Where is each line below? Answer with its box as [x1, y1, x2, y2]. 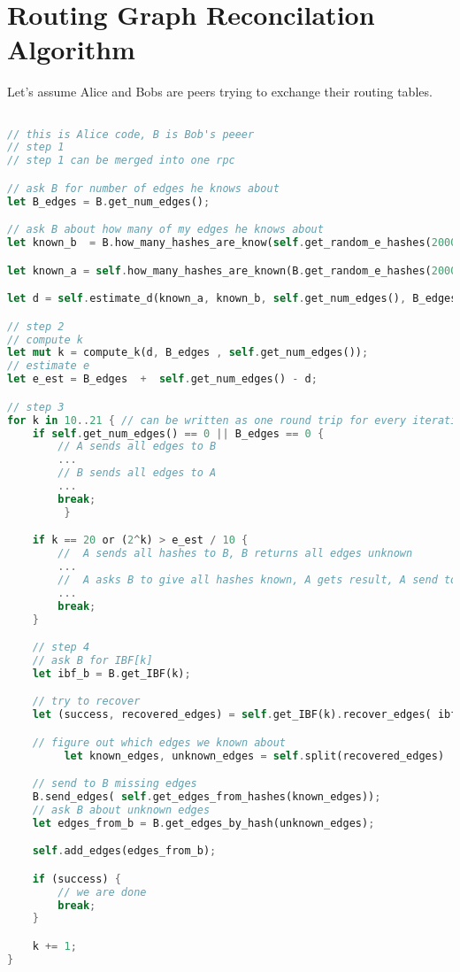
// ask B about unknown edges [32, 803, 211, 816]
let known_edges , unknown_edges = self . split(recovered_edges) [64, 749, 445, 762]
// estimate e [7, 359, 90, 373]
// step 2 [7, 320, 65, 333]
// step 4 [32, 641, 90, 654]
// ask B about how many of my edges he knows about [7, 223, 324, 236]
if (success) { [32, 872, 121, 885]
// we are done [57, 885, 147, 899]
